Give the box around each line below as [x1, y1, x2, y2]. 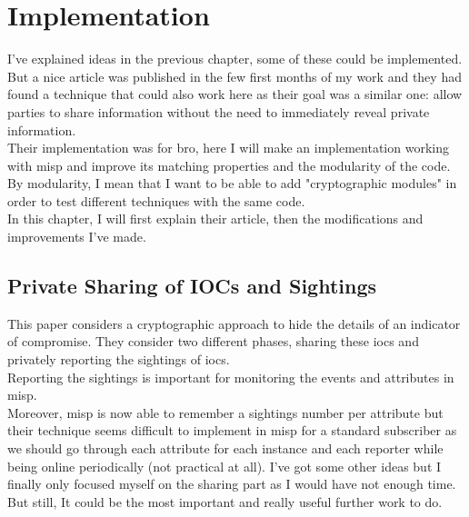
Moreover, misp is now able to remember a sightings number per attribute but [7, 403, 444, 422]
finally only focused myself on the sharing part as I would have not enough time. [7, 474, 456, 493]
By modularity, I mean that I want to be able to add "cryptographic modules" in [7, 174, 457, 193]
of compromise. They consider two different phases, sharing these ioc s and [7, 332, 419, 351]
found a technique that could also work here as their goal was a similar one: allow [7, 85, 463, 104]
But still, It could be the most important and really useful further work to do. [7, 492, 443, 511]
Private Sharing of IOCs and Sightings [7, 272, 377, 300]
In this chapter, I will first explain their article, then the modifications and [7, 209, 424, 228]
